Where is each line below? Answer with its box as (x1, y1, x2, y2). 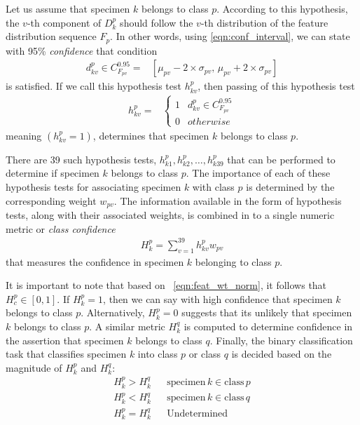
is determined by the (246, 180, 335, 194)
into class (137, 346, 178, 361)
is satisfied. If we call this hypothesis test (6, 79, 181, 93)
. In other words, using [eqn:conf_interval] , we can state (110, 29, 350, 43)
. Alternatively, (81, 305, 145, 320)
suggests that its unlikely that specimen (181, 305, 352, 320)
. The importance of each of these (186, 166, 331, 180)
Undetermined (167, 408, 228, 419)
